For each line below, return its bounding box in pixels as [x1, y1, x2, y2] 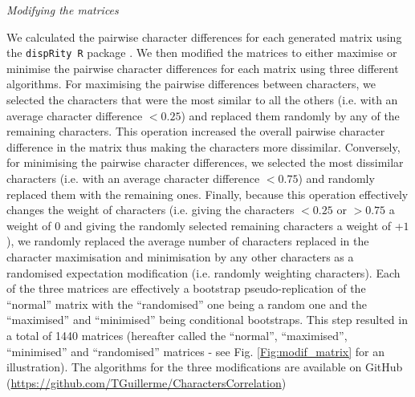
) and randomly [298, 170, 375, 186]
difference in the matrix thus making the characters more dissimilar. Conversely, [6, 138, 401, 155]
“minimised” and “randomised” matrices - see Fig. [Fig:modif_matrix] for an [6, 342, 385, 359]
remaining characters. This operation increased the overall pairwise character [6, 123, 385, 140]
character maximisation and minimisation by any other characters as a [6, 248, 354, 265]
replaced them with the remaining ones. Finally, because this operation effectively [6, 185, 409, 202]
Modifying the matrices [6, 2, 119, 18]
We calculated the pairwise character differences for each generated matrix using [6, 28, 402, 45]
